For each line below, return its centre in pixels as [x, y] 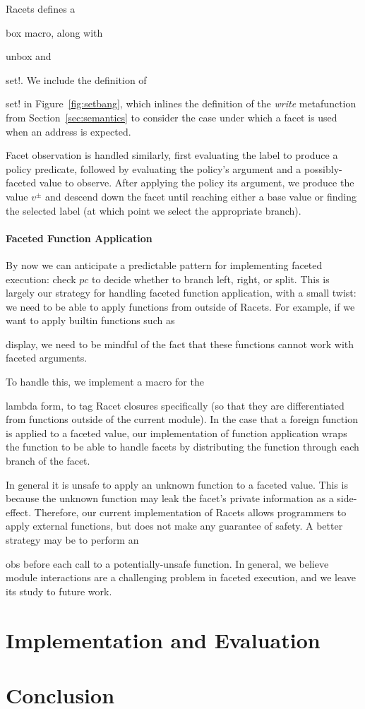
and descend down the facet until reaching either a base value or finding [201, 196]
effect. [19, 512]
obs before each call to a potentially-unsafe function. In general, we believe [167, 563]
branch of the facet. [48, 461]
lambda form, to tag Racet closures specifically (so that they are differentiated [175, 405]
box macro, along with [54, 32]
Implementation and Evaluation [163, 639]
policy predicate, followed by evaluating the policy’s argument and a [154, 168]
